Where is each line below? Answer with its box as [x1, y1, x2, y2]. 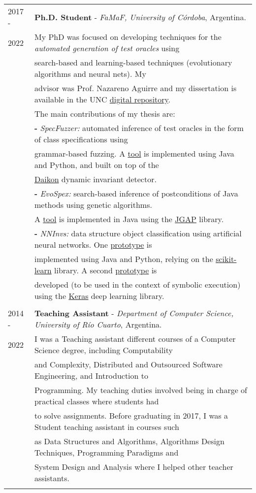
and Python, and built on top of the [34, 159, 159, 170]
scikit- [216, 253, 237, 264]
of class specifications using [34, 133, 128, 145]
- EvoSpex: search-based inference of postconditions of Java [34, 188, 238, 199]
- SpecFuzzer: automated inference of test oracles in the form [34, 122, 244, 133]
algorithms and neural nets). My [34, 68, 146, 79]
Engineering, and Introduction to [34, 370, 149, 381]
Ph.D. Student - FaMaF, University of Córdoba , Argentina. [34, 11, 246, 23]
